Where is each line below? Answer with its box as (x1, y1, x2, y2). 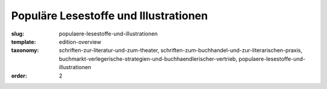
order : (11, 72, 27, 79)
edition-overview (59, 38, 102, 45)
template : (11, 38, 36, 45)
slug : (11, 30, 24, 37)
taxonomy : (11, 47, 39, 54)
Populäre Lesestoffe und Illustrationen (11, 9, 208, 22)
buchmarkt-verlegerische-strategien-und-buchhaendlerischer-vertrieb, (59, 55, 237, 63)
